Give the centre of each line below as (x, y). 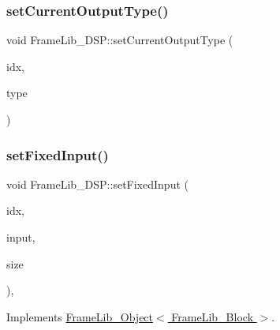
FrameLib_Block (213, 316)
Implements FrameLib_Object (80, 316)
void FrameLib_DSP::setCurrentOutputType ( (120, 40)
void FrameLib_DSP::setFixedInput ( (97, 184)
